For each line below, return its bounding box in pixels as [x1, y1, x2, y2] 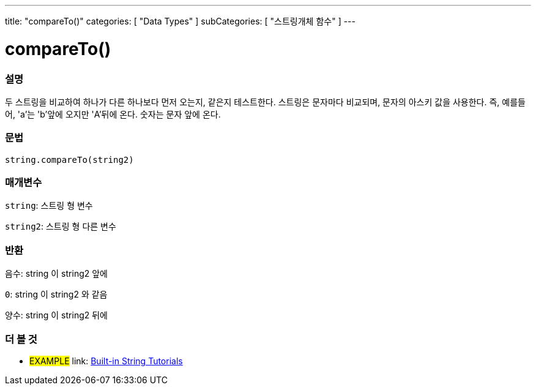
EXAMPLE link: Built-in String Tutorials [29, 355, 183, 366]
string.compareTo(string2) [5, 154, 134, 165]
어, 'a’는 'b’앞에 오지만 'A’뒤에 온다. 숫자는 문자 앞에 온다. [5, 108, 221, 119]
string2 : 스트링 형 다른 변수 [5, 221, 116, 232]
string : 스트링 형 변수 [5, 200, 93, 211]
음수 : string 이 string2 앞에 [5, 268, 108, 279]
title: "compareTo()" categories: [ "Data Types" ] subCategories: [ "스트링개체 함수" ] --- [5, 16, 355, 26]
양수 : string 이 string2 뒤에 [5, 310, 108, 321]
